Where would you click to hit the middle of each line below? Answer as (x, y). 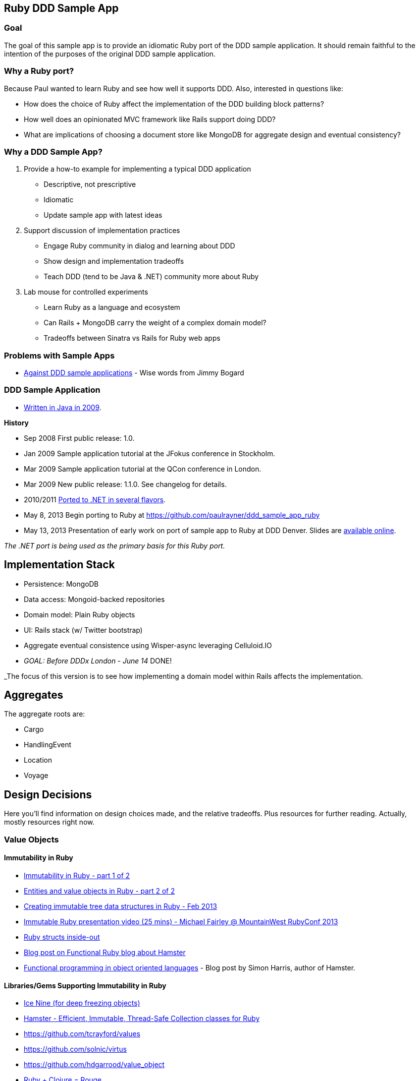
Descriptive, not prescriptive (90, 184)
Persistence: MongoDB (61, 584)
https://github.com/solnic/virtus (75, 1049)
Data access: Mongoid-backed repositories (94, 599)
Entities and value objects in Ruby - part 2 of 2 (99, 891)
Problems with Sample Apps (59, 355)
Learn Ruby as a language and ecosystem (112, 307)
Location (38, 760)
